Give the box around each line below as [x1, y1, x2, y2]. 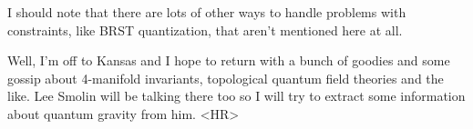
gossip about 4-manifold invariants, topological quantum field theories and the [7, 68, 444, 87]
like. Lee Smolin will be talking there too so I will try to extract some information [7, 86, 466, 105]
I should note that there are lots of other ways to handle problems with [7, 3, 406, 21]
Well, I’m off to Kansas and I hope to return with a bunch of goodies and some [7, 51, 450, 70]
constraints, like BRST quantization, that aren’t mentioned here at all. [7, 20, 403, 39]
